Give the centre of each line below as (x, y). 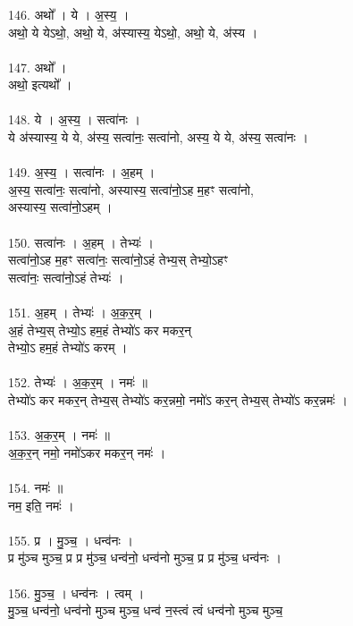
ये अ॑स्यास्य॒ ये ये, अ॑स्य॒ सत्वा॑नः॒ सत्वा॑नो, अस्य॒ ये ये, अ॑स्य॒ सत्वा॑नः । (159, 137)
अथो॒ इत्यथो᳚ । (40, 85)
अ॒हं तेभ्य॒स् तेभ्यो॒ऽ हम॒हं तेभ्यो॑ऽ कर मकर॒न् (100, 330)
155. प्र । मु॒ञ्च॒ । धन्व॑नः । (71, 540)
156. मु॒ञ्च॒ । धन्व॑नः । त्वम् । (76, 592)
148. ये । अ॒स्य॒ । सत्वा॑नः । (74, 119)
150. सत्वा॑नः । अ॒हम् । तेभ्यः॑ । (81, 242)
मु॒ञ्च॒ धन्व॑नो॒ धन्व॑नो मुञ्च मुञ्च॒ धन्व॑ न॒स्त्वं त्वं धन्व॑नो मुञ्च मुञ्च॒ (146, 610)
